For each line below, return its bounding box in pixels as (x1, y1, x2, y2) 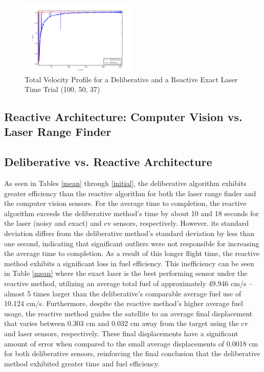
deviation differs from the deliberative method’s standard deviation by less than (4, 228, 255, 239)
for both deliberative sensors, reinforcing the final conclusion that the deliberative (4, 348, 260, 359)
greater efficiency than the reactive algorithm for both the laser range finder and (4, 188, 256, 198)
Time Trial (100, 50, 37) (25, 84, 100, 95)
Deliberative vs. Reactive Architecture (4, 154, 212, 170)
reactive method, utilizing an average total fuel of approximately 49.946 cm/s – (4, 278, 253, 288)
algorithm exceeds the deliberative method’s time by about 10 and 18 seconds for (4, 207, 259, 218)
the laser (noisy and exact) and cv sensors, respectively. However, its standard (4, 218, 249, 228)
